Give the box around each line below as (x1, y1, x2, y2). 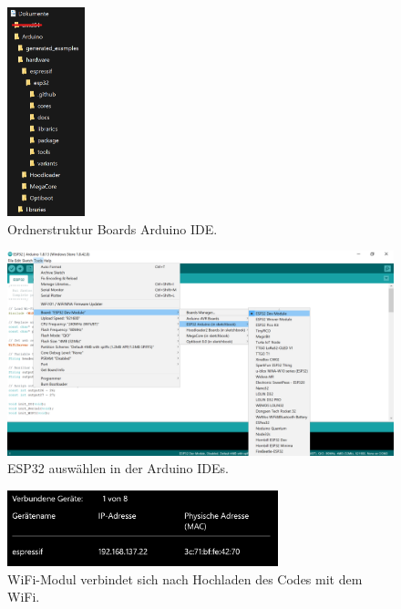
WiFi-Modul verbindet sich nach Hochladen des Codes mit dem (7, 569, 363, 588)
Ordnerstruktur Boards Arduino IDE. (7, 219, 218, 238)
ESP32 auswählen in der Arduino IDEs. (7, 459, 229, 478)
